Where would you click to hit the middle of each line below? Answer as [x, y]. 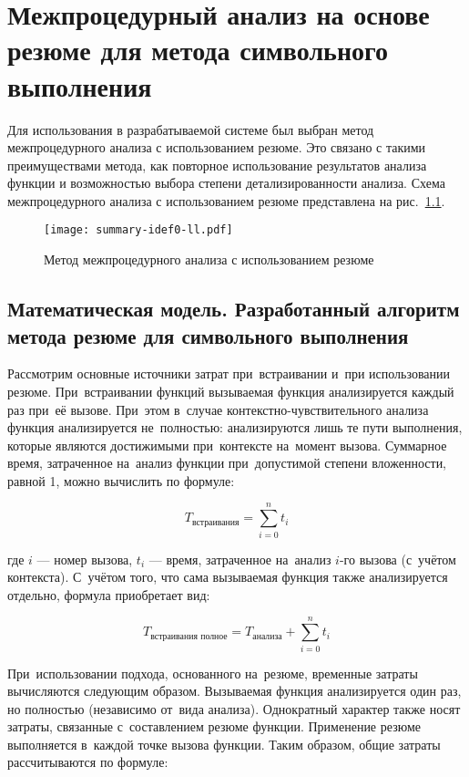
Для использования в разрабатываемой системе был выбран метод [191, 129]
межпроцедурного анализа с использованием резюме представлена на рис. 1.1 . [226, 200]
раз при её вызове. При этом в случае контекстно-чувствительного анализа [218, 409]
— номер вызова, [85, 559]
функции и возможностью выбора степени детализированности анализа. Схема [226, 183]
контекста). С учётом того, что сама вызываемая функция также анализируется [228, 577]
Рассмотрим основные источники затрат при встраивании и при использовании [229, 373]
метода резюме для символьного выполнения [208, 335]
